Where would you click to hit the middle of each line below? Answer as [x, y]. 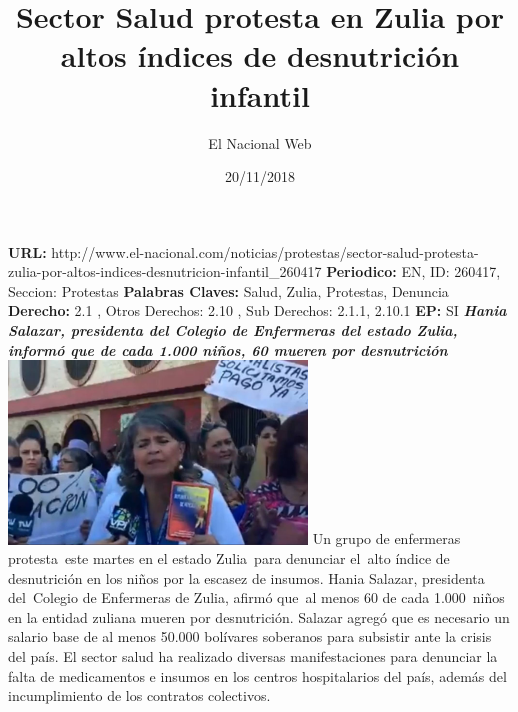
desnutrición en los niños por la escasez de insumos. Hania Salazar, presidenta [246, 577]
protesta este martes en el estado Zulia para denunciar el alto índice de [229, 558]
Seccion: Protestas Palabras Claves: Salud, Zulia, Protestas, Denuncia [228, 290]
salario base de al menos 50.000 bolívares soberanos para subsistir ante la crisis [250, 636]
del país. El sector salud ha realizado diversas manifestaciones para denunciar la [253, 656]
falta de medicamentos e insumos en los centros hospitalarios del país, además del [257, 675]
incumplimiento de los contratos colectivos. [139, 695]
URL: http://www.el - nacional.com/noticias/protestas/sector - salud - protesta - [243, 251]
